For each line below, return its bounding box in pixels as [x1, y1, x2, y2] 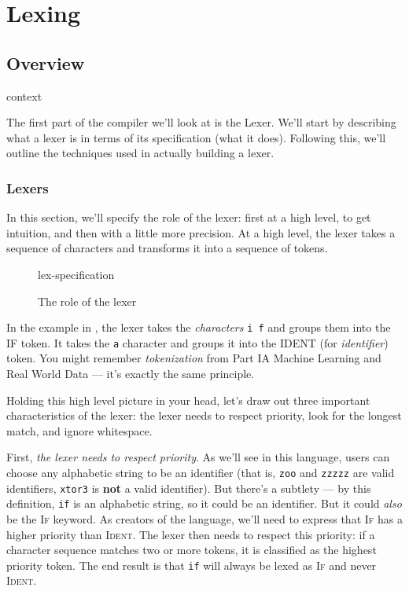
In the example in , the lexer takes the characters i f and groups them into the [6, 319, 391, 336]
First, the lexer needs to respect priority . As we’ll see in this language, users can [6, 449, 390, 465]
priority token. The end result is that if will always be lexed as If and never [6, 556, 377, 573]
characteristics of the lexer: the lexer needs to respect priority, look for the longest [6, 407, 402, 424]
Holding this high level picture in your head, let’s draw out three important [6, 391, 370, 408]
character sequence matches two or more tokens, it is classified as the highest [6, 541, 377, 558]
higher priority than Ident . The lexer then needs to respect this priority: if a [6, 526, 375, 542]
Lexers [6, 178, 49, 197]
